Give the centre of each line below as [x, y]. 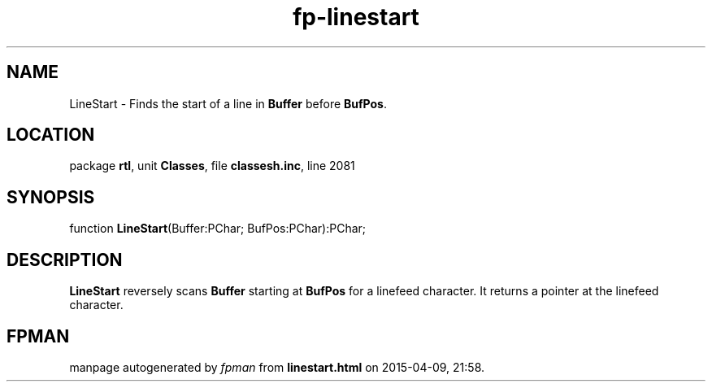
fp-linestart [356, 17]
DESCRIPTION [65, 259]
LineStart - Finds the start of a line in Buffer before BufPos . [228, 103]
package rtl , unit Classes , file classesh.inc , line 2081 [212, 166]
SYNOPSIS [51, 197]
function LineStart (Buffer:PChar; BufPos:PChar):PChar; [218, 229]
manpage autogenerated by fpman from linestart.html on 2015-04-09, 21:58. [277, 367]
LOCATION [51, 135]
